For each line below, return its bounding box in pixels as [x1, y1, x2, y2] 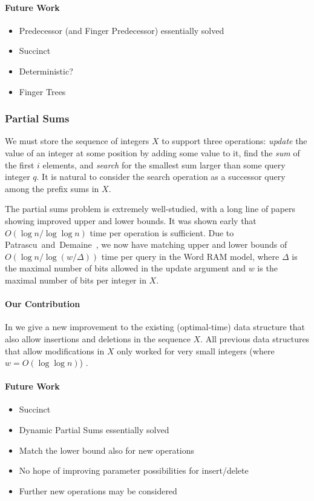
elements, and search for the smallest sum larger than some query [42, 158, 286, 171]
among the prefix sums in [5, 182, 99, 194]
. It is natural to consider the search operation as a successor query [36, 170, 286, 183]
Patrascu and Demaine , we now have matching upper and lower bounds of [5, 238, 287, 251]
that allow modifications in [5, 344, 105, 357]
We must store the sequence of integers [5, 134, 149, 147]
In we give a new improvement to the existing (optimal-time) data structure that [5, 320, 306, 333]
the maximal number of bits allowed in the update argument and [5, 262, 246, 274]
